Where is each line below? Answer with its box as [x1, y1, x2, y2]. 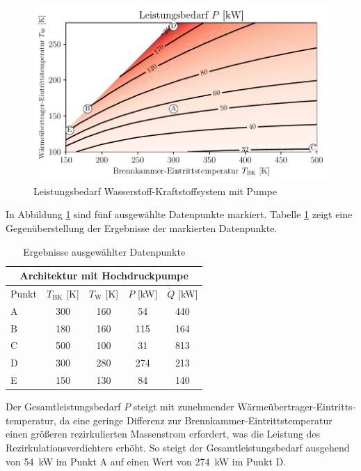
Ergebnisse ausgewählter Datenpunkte [23, 244, 186, 258]
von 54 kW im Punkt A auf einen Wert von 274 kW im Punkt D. [6, 454, 287, 468]
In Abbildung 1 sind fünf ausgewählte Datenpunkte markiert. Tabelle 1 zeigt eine [6, 207, 353, 222]
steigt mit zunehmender [133, 399, 234, 414]
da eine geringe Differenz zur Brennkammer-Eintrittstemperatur [59, 412, 332, 427]
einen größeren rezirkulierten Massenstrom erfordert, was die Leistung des [6, 426, 321, 441]
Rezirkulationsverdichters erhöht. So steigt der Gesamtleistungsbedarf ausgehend [6, 440, 350, 455]
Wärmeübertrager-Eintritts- [237, 399, 356, 414]
